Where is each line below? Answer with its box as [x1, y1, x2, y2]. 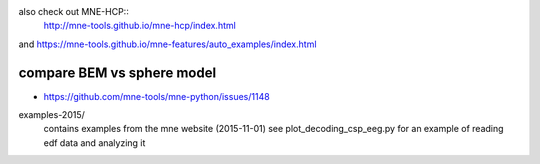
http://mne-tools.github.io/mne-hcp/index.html [43, 20, 237, 32]
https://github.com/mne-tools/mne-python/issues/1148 [43, 90, 270, 102]
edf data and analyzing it [43, 136, 146, 149]
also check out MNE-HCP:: [18, 6, 129, 17]
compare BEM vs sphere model [18, 64, 217, 81]
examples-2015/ [18, 109, 85, 121]
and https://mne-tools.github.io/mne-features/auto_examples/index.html [18, 38, 317, 50]
